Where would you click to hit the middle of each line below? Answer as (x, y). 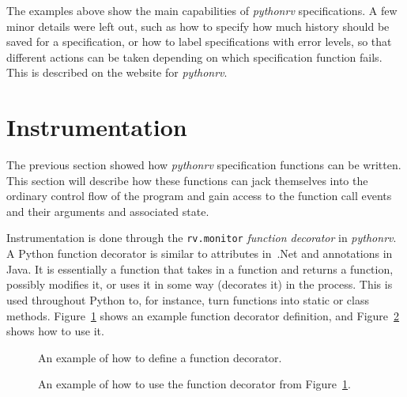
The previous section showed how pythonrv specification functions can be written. (204, 165)
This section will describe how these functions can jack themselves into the (187, 180)
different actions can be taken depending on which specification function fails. (194, 57)
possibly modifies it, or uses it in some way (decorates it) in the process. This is (200, 284)
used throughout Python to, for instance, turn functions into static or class (188, 299)
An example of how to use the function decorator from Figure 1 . (194, 384)
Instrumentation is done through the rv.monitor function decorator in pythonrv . (202, 238)
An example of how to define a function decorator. (160, 357)
